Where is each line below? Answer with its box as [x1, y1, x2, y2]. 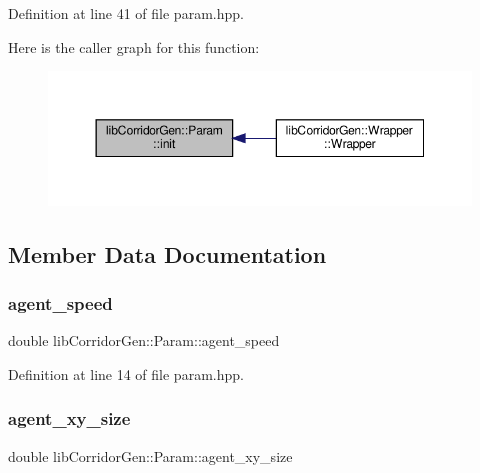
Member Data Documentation [8, 238, 327, 269]
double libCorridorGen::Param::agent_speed [8, 330, 280, 351]
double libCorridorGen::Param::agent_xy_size [8, 445, 293, 466]
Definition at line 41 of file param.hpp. [8, 3, 244, 23]
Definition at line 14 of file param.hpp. [8, 363, 244, 384]
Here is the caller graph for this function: [8, 36, 260, 57]
